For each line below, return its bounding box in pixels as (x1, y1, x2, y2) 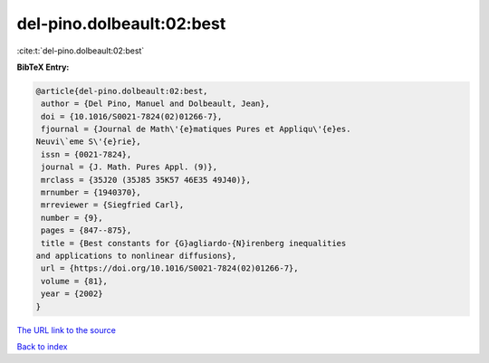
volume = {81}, (41, 276, 109, 286)
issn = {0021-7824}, (41, 149, 132, 159)
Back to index (16, 340, 68, 352)
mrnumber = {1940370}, (41, 187, 142, 198)
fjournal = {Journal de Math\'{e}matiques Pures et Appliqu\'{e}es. (41, 124, 351, 135)
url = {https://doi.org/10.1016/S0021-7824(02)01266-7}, (41, 263, 299, 273)
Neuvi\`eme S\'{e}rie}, (35, 137, 142, 147)
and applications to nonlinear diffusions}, (35, 251, 237, 261)
